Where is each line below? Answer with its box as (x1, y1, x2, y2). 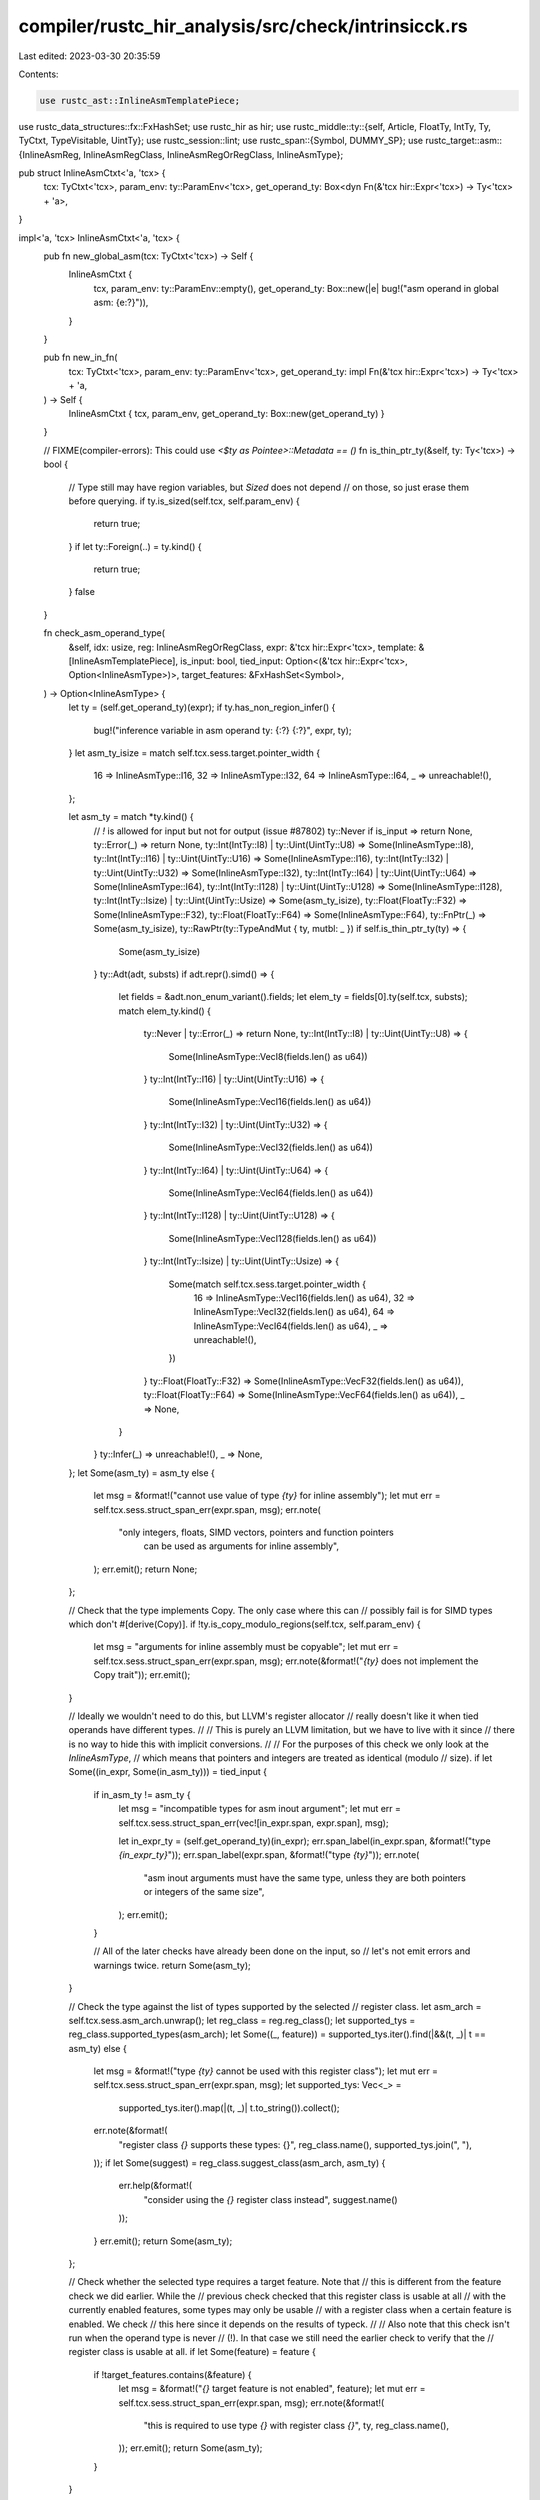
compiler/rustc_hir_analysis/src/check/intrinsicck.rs (18, 15, 469, 37)
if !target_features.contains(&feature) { (93, 2368, 252, 2380)
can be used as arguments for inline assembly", (143, 1540, 340, 1552)
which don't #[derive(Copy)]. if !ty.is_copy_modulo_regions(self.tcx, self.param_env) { (68, 1618, 422, 1630)
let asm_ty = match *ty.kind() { (68, 811, 194, 823)
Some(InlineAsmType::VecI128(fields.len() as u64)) (168, 1232, 377, 1244)
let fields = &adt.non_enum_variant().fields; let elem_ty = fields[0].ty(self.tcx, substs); (118, 991, 468, 1003)
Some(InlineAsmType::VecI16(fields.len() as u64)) (168, 1096, 372, 1108)
